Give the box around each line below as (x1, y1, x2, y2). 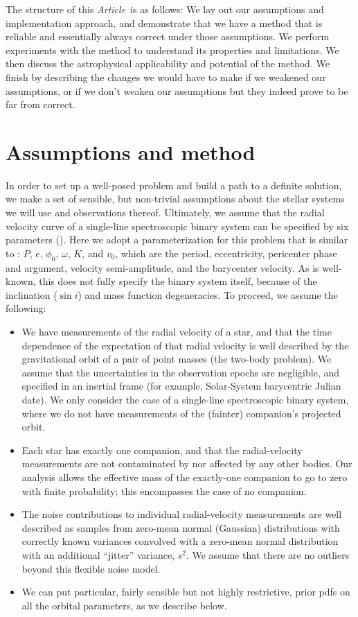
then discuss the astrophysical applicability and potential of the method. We (6, 56, 330, 71)
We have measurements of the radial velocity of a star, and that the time (21, 324, 332, 339)
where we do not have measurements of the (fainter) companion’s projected (21, 406, 341, 420)
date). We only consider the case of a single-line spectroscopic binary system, (21, 392, 349, 406)
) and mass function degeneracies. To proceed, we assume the (78, 287, 338, 302)
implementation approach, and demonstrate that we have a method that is (6, 15, 323, 30)
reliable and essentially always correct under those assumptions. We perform (6, 29, 330, 44)
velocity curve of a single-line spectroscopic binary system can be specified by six (6, 218, 349, 233)
